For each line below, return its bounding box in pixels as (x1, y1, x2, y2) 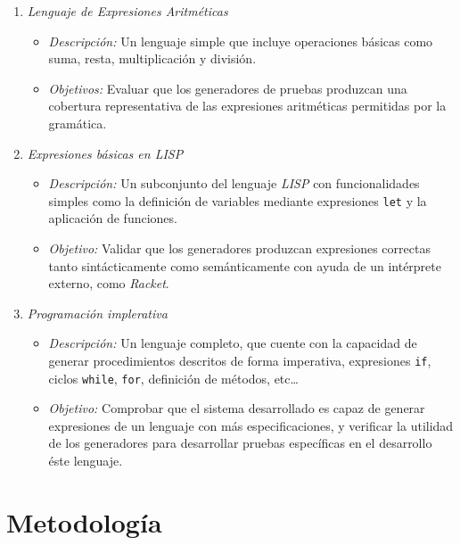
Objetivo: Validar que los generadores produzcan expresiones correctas (48, 239, 431, 257)
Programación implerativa (27, 303, 168, 322)
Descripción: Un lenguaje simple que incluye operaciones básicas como (48, 31, 433, 50)
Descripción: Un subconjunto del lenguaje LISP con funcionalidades (48, 174, 420, 193)
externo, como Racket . (48, 274, 169, 293)
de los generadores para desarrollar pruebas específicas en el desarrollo (48, 434, 432, 452)
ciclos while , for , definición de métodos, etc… (48, 368, 299, 387)
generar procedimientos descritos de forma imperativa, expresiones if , (48, 351, 431, 369)
